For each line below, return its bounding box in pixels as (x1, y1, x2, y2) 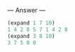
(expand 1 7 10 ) (7, 20, 55, 27)
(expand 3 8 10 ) (7, 32, 55, 39)
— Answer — (7, 6, 46, 14)
